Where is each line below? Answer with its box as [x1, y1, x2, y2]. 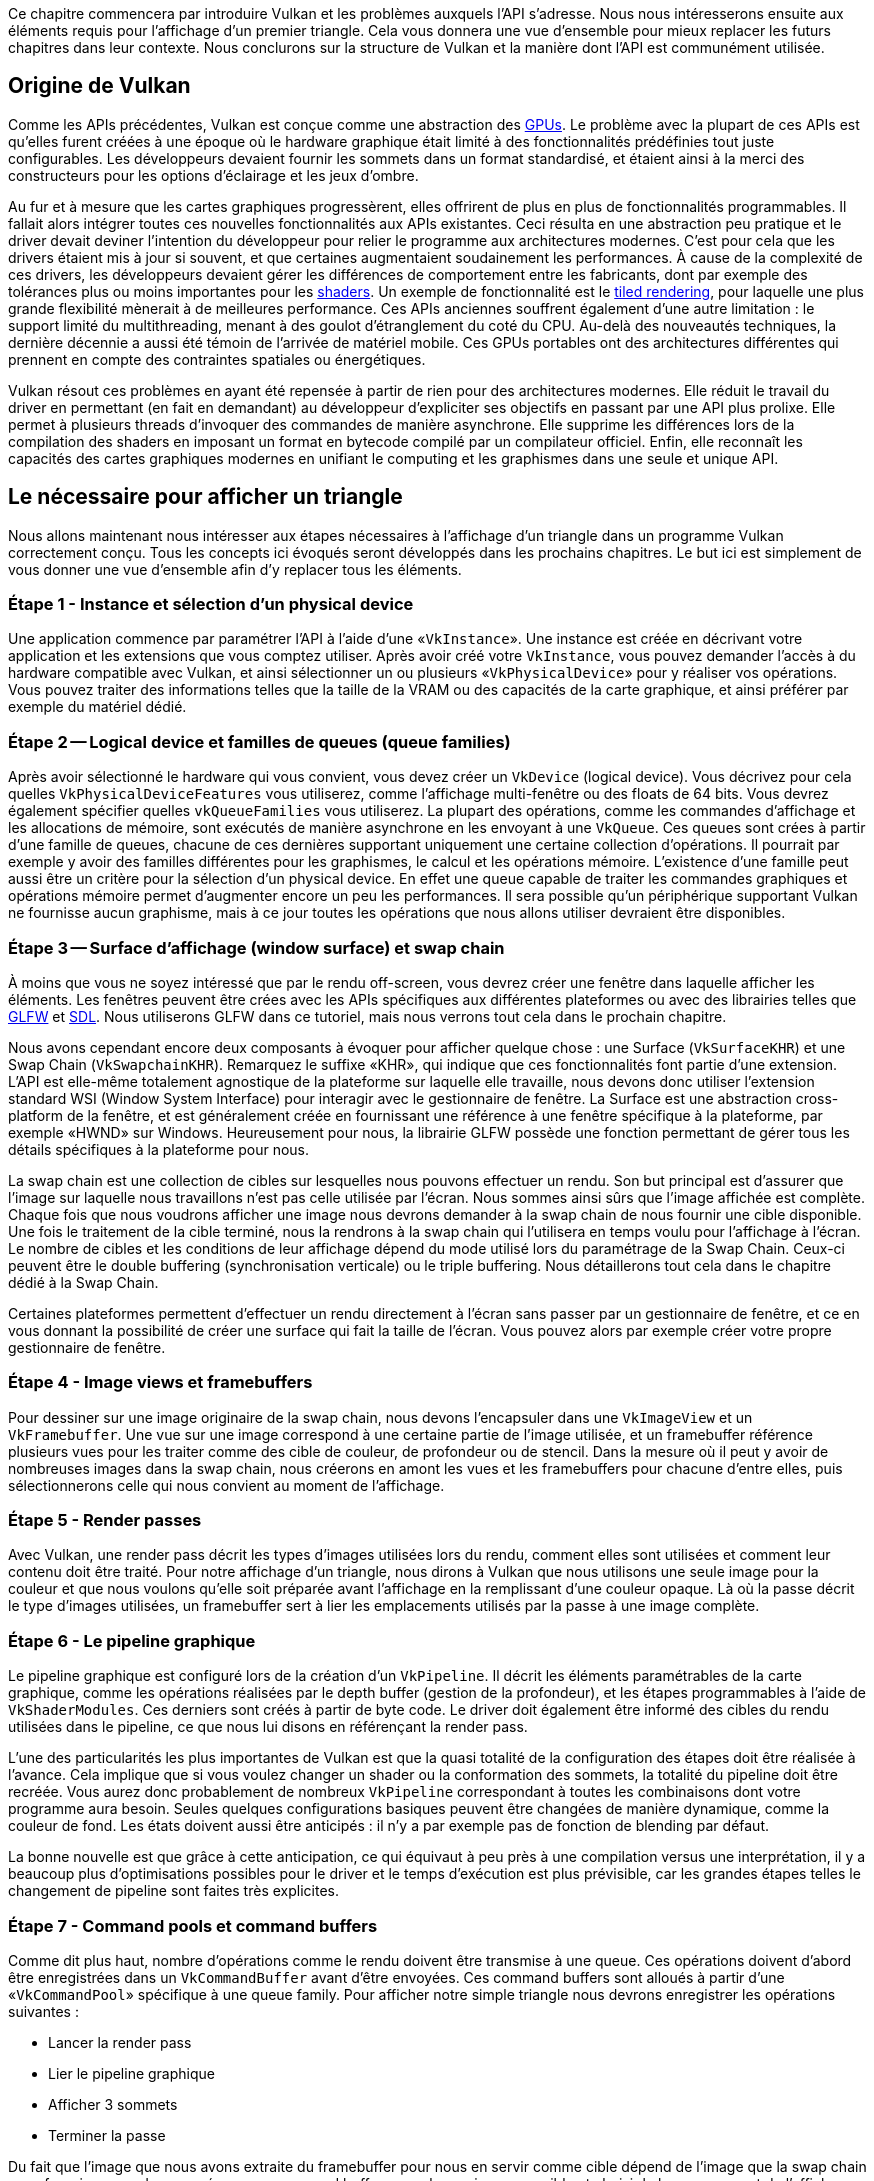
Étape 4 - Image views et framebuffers [8, 1372, 313, 1393]
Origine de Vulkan [8, 73, 191, 99]
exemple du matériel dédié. [8, 698, 187, 716]
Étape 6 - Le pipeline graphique [8, 1630, 256, 1651]
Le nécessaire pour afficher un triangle [8, 484, 403, 510]
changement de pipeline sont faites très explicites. [8, 1882, 339, 1900]
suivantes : [8, 2002, 79, 2020]
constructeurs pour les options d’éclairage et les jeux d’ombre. [8, 166, 419, 184]
